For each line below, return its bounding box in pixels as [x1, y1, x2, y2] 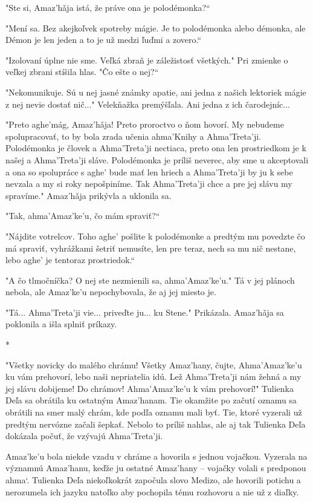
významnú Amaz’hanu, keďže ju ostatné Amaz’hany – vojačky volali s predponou [5, 461, 306, 474]
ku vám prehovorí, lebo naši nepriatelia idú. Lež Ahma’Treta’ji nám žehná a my [5, 370, 302, 383]
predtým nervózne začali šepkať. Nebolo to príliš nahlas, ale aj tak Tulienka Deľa [5, 417, 306, 430]
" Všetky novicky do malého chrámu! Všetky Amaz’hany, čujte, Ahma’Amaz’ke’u [5, 358, 302, 371]
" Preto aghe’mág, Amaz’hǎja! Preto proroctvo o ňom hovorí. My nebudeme [5, 118, 284, 131]
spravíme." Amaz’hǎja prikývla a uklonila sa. [5, 189, 172, 201]
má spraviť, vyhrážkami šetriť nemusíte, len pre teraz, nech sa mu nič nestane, [5, 241, 296, 254]
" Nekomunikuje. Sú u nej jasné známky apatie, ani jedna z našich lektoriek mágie [5, 85, 306, 98]
